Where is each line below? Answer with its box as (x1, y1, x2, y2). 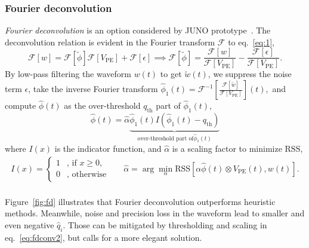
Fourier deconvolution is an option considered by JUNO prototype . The (5, 24, 271, 36)
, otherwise (67, 170, 107, 179)
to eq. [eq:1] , (228, 35, 274, 48)
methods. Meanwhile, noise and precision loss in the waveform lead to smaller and (5, 207, 305, 219)
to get (160, 68, 182, 80)
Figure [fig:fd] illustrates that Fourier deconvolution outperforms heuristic (5, 195, 276, 207)
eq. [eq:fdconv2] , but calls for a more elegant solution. (5, 231, 202, 243)
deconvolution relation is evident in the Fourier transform (5, 35, 215, 48)
